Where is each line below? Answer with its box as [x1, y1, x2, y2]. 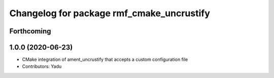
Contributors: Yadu [22, 63, 62, 69]
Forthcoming [9, 27, 51, 35]
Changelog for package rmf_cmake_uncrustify [9, 8, 211, 19]
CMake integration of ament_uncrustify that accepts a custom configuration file [22, 56, 188, 63]
